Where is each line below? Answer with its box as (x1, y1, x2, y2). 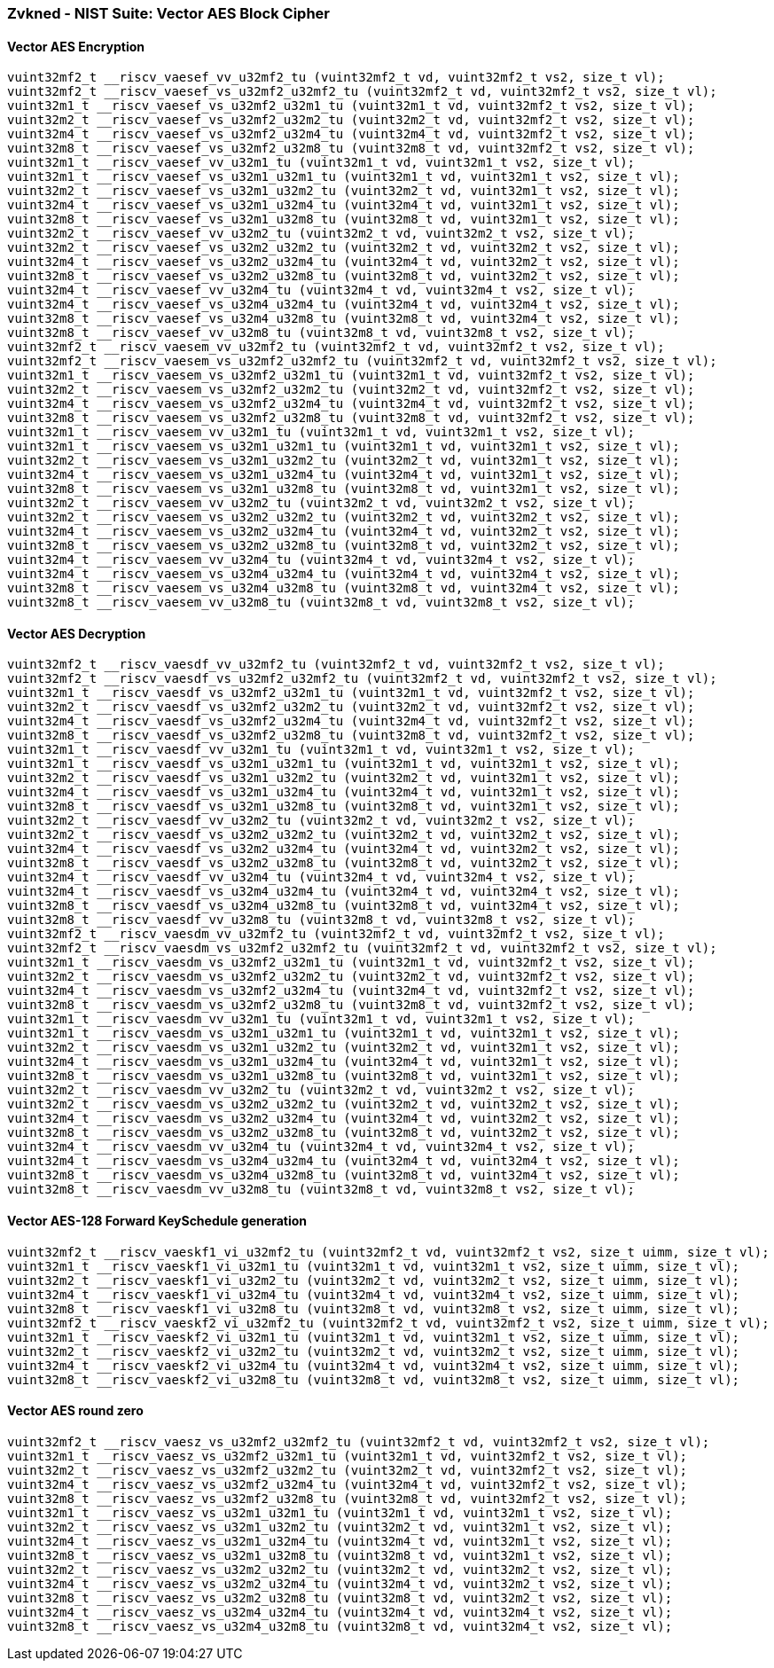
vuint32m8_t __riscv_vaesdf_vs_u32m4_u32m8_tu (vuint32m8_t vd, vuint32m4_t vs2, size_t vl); (7, 898, 680, 913)
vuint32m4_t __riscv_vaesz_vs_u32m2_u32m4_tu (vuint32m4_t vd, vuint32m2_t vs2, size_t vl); (7, 1576, 673, 1591)
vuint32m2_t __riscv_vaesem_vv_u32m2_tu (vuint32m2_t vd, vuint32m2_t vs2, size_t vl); (7, 496, 636, 511)
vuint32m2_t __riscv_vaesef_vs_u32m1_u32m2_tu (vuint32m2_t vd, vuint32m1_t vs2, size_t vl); (7, 184, 680, 199)
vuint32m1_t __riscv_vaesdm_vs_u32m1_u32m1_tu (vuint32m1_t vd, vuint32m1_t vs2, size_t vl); (7, 1026, 680, 1041)
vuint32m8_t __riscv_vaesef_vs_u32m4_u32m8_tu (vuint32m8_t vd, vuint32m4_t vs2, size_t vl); (7, 311, 680, 326)
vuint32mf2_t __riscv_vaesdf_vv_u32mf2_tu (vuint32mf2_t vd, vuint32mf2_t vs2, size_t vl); (7, 657, 665, 672)
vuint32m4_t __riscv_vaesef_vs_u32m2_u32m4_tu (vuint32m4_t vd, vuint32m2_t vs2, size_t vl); (7, 255, 680, 270)
